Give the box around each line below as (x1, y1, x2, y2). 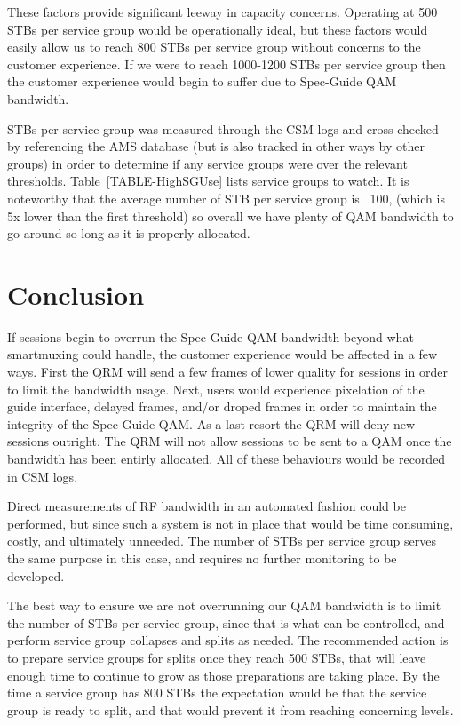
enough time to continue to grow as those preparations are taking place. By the (7, 665, 440, 684)
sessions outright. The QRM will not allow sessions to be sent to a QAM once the (7, 432, 452, 450)
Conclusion (7, 275, 145, 312)
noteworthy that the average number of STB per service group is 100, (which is (7, 188, 445, 207)
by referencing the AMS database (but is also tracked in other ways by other (7, 137, 425, 155)
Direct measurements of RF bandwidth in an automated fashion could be (7, 497, 406, 515)
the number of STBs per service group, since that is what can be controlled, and (7, 613, 445, 632)
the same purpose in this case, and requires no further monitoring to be (7, 548, 397, 567)
